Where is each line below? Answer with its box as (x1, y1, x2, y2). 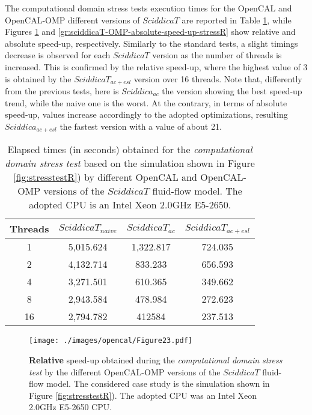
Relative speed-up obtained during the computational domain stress (29, 353, 283, 366)
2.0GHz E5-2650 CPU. (29, 401, 112, 413)
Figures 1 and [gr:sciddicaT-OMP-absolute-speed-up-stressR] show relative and (5, 25, 296, 38)
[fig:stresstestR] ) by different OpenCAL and (13, 170, 197, 184)
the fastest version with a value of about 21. (60, 120, 222, 132)
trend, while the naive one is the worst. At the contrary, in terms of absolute (5, 96, 287, 109)
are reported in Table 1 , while (182, 13, 292, 26)
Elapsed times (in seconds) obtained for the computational (7, 142, 252, 157)
